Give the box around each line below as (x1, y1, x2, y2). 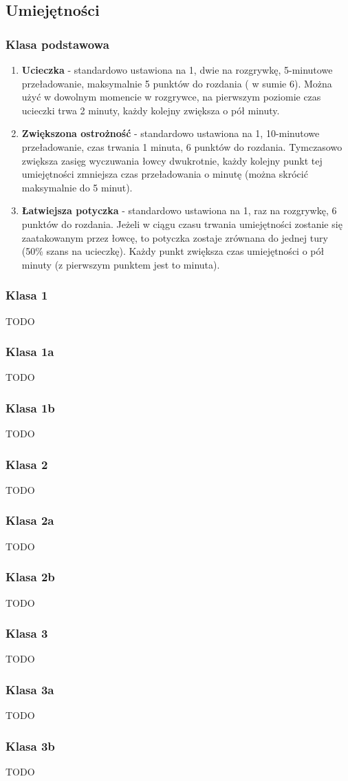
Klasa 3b (6, 737, 55, 754)
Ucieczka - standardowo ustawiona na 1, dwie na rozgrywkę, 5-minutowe (21, 63, 333, 76)
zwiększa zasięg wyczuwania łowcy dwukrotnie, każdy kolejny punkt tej (21, 153, 323, 167)
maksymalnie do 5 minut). (21, 180, 133, 194)
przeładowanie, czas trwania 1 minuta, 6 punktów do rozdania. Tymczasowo (21, 139, 342, 154)
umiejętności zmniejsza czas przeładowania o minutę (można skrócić (21, 167, 308, 181)
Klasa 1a (6, 343, 54, 360)
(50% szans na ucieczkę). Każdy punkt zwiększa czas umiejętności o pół (21, 244, 325, 258)
